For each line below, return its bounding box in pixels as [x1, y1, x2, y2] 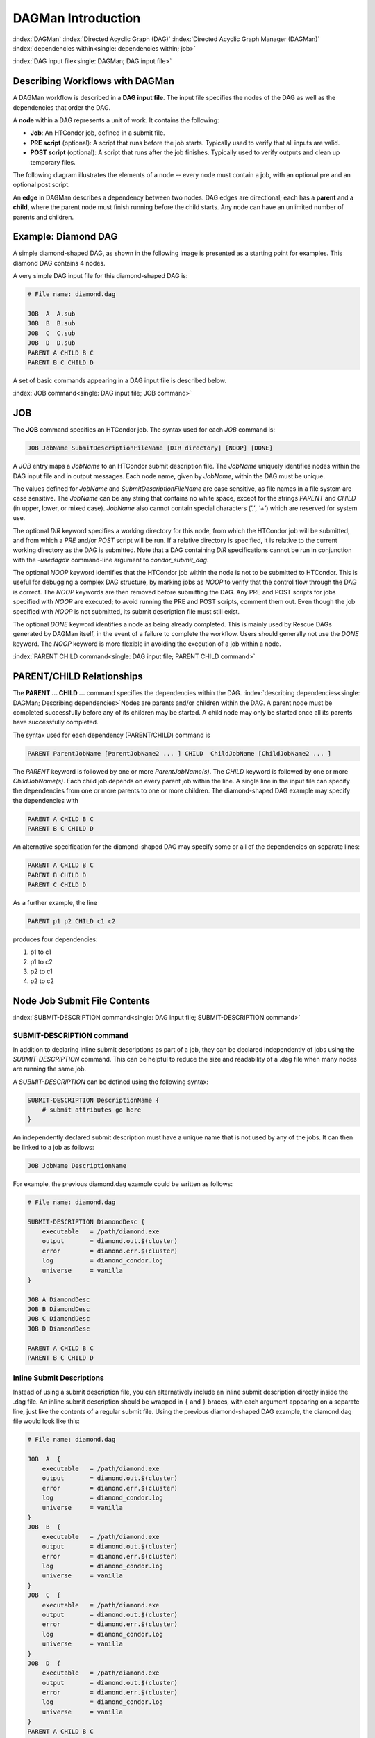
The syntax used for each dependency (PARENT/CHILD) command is [12, 731, 211, 739]
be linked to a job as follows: [12, 1143, 94, 1151]
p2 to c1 [30, 967, 53, 976]
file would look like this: [12, 1417, 80, 1425]
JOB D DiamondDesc [27, 1324, 90, 1333]
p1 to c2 [30, 957, 53, 966]
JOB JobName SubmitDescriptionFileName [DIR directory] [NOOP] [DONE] [27, 444, 274, 452]
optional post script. [12, 181, 71, 189]
